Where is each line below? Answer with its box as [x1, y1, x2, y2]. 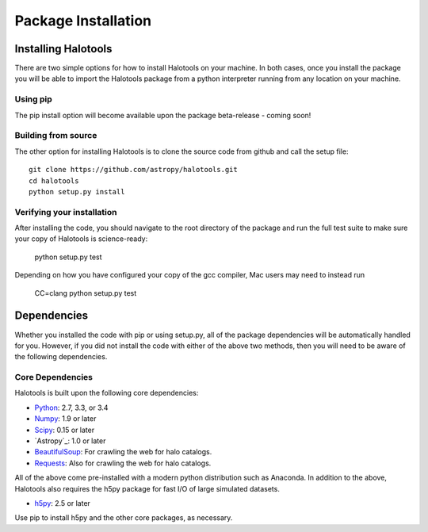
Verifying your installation [14, 206, 117, 217]
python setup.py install [29, 187, 125, 196]
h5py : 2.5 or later [34, 498, 91, 507]
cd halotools [29, 176, 79, 186]
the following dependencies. [14, 352, 108, 362]
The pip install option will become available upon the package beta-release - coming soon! [14, 110, 311, 120]
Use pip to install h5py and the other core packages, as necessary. [14, 513, 233, 522]
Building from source [14, 130, 97, 141]
